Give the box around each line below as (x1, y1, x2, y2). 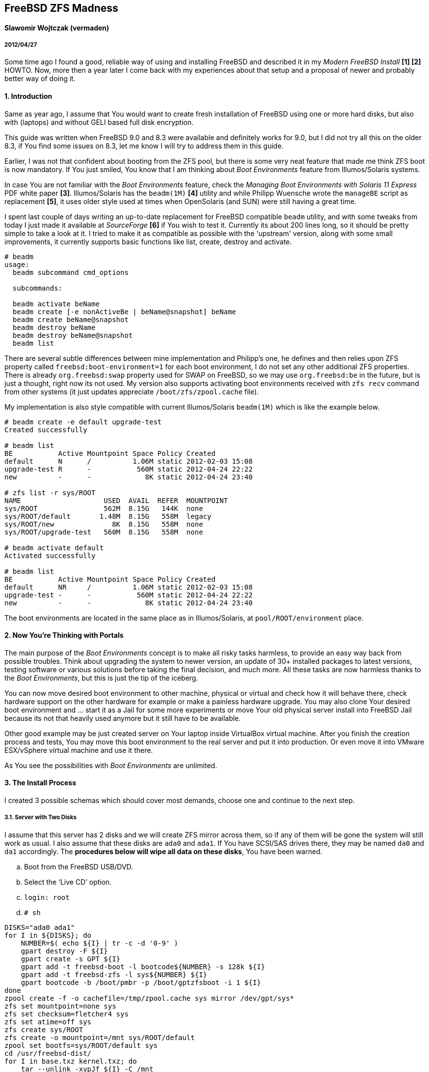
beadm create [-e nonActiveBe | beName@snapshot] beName (12, 307, 237, 316)
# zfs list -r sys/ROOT (4, 488, 96, 497)
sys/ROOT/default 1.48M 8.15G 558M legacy (4, 512, 212, 520)
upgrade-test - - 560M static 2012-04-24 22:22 (4, 591, 253, 599)
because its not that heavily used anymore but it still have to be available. (4, 714, 241, 722)
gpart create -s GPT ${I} (21, 954, 121, 963)
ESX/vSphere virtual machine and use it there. (4, 745, 153, 754)
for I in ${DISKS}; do (4, 931, 92, 939)
